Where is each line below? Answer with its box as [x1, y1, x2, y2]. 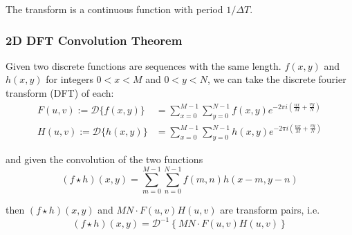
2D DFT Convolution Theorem [6, 31, 183, 48]
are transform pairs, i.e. [220, 202, 320, 216]
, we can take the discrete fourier [207, 72, 346, 86]
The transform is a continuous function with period [6, 2, 223, 16]
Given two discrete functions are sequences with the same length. [6, 58, 281, 73]
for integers [46, 72, 93, 86]
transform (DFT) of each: [6, 86, 114, 100]
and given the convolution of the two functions [6, 152, 203, 167]
